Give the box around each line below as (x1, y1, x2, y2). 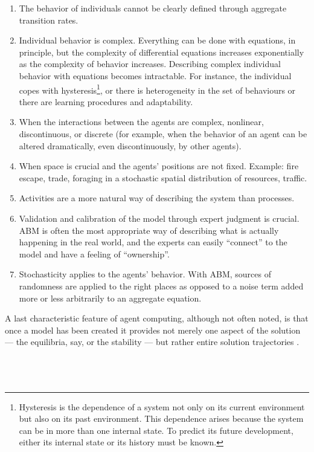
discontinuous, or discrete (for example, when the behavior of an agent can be (19, 128, 307, 140)
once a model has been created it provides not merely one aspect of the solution (5, 323, 301, 336)
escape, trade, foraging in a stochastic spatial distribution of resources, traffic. (19, 171, 307, 184)
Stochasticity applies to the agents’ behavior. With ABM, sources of (19, 268, 271, 280)
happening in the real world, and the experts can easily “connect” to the (19, 236, 287, 248)
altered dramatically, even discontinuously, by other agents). (19, 139, 242, 152)
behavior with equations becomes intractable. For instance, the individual (19, 69, 292, 82)
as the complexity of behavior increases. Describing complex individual (19, 57, 281, 70)
